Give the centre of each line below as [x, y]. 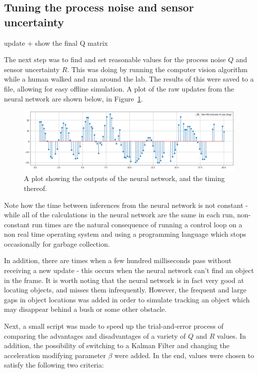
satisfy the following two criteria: [54, 365]
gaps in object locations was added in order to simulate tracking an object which [127, 299]
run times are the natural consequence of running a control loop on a [137, 224]
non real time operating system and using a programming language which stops [125, 234]
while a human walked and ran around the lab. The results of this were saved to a [129, 79]
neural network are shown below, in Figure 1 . [74, 98]
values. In [231, 335]
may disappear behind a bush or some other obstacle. [86, 309]
